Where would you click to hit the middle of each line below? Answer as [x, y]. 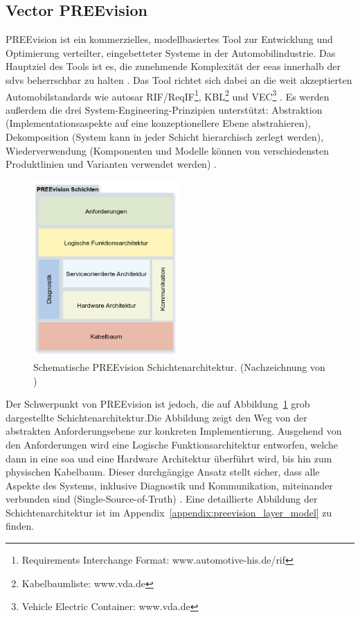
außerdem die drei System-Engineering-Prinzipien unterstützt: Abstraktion [164, 109]
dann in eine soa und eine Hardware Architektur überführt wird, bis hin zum [169, 458]
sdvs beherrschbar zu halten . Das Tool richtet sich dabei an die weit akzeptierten [179, 79]
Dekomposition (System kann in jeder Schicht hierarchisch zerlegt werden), [165, 137]
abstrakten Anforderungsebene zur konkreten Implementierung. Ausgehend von [174, 431]
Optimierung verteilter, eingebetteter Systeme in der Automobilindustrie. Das [171, 52]
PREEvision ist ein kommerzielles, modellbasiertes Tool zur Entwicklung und [169, 39]
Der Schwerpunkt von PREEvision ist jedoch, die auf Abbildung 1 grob [158, 404]
